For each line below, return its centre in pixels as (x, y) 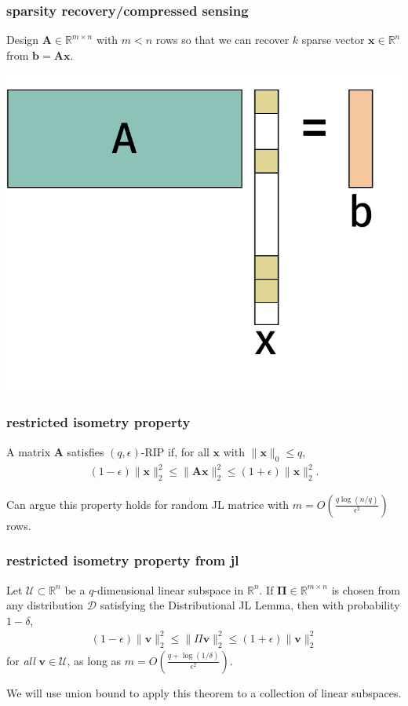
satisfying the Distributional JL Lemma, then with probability (250, 605)
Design (23, 40)
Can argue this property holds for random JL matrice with (148, 504)
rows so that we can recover (222, 40)
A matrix (29, 451)
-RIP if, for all (175, 451)
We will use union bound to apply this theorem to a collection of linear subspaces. (204, 692)
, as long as (94, 660)
